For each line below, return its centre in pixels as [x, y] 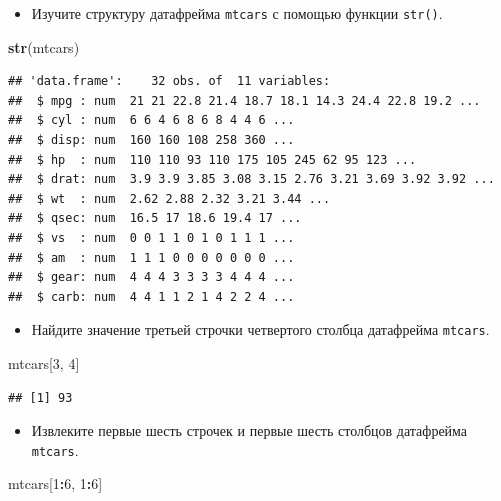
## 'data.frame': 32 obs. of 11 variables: [169, 81]
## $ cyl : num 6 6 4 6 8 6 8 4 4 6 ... [151, 120]
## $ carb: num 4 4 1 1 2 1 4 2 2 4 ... [151, 296]
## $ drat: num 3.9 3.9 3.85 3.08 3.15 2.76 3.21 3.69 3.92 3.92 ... [251, 179]
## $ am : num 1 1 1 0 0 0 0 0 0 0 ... [151, 257]
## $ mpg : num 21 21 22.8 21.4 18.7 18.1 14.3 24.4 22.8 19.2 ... [244, 100]
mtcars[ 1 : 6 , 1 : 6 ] [55, 483]
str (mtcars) [44, 46]
